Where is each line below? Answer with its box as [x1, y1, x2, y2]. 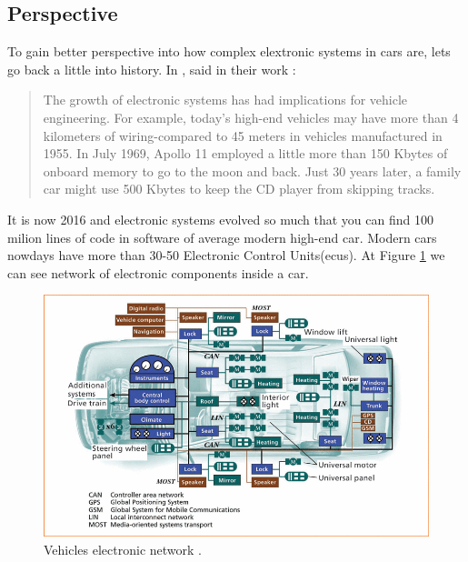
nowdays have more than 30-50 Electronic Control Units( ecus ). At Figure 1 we [7, 246, 445, 265]
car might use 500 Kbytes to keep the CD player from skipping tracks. [43, 179, 435, 198]
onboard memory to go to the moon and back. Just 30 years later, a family [43, 161, 462, 180]
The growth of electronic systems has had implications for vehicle [43, 90, 408, 109]
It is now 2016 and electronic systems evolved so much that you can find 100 [7, 209, 433, 228]
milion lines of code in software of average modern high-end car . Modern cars [7, 227, 437, 246]
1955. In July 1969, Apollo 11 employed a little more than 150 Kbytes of [43, 144, 448, 163]
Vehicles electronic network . [44, 539, 202, 558]
